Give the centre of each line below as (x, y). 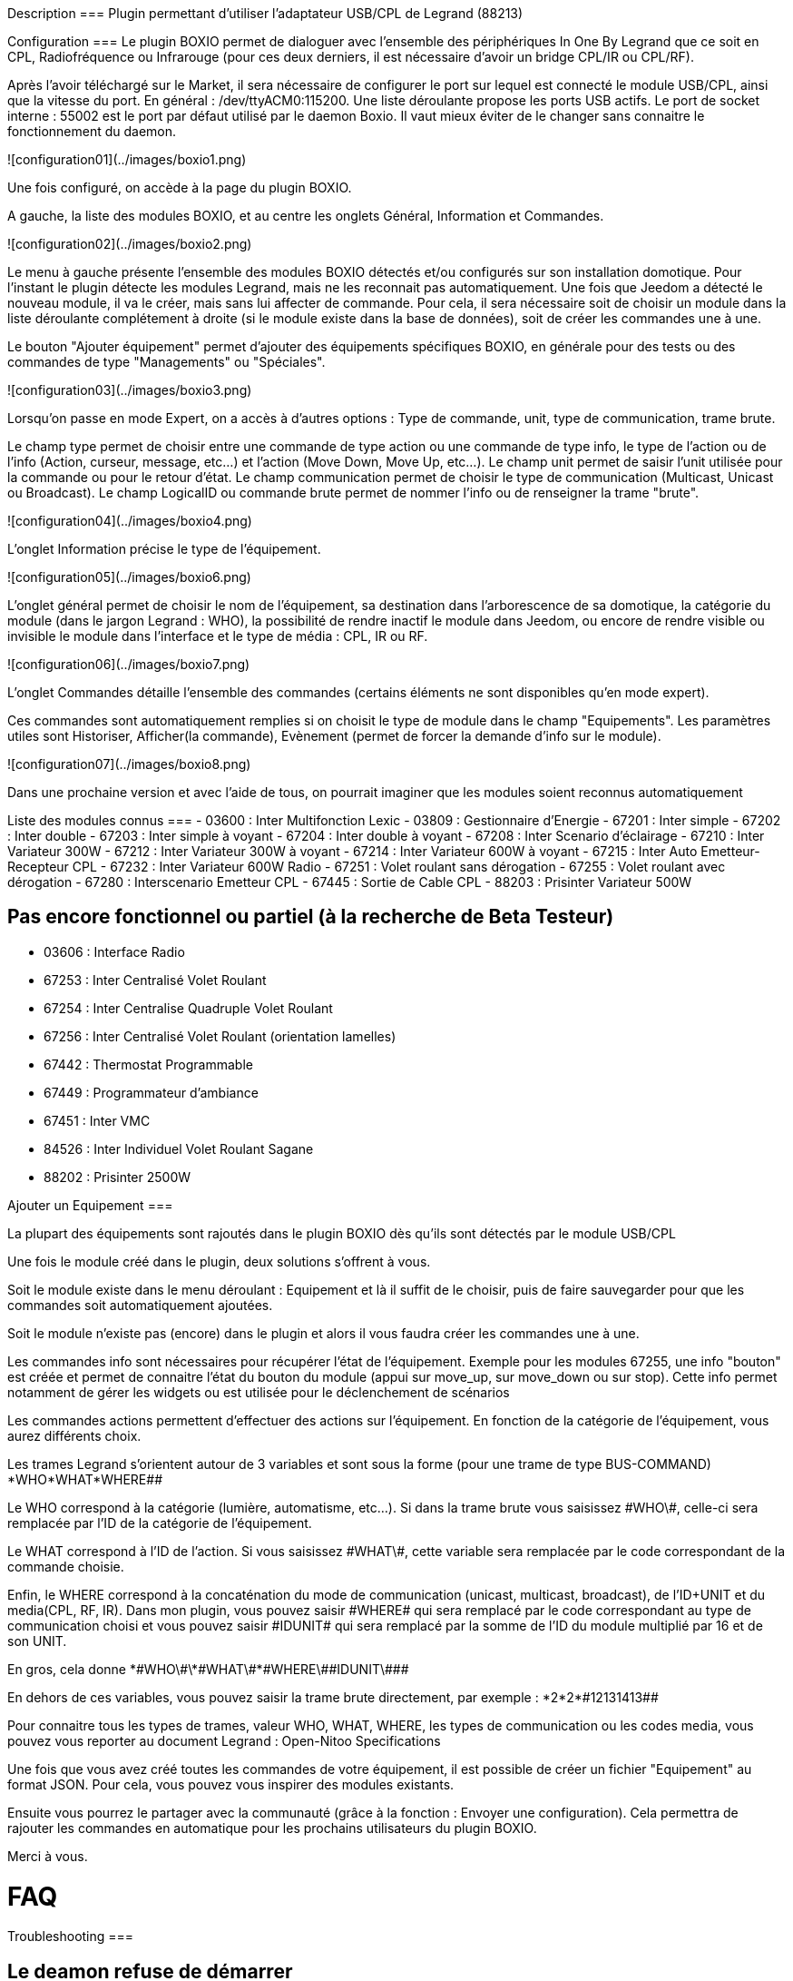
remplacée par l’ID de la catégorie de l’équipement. (160, 1523)
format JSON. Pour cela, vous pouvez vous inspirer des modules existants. (231, 1784)
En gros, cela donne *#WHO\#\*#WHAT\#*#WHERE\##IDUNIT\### (208, 1669)
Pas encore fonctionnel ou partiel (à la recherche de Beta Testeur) (311, 917)
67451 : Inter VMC (97, 1120)
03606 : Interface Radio (114, 951)
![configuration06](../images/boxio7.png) (129, 664)
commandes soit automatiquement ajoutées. (140, 1305)
